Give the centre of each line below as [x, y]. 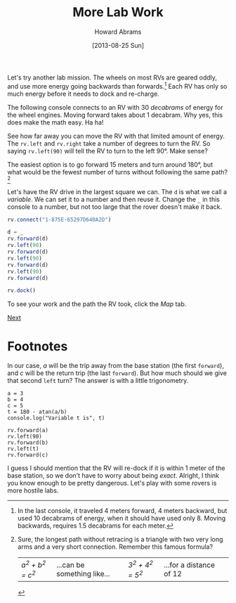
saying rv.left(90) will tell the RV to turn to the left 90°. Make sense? [108, 151]
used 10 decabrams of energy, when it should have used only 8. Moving [122, 519]
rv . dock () [22, 291]
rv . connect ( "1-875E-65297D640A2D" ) [59, 220]
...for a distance [190, 565]
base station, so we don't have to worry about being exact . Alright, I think [113, 476]
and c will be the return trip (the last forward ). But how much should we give [117, 373]
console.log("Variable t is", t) [56, 418]
